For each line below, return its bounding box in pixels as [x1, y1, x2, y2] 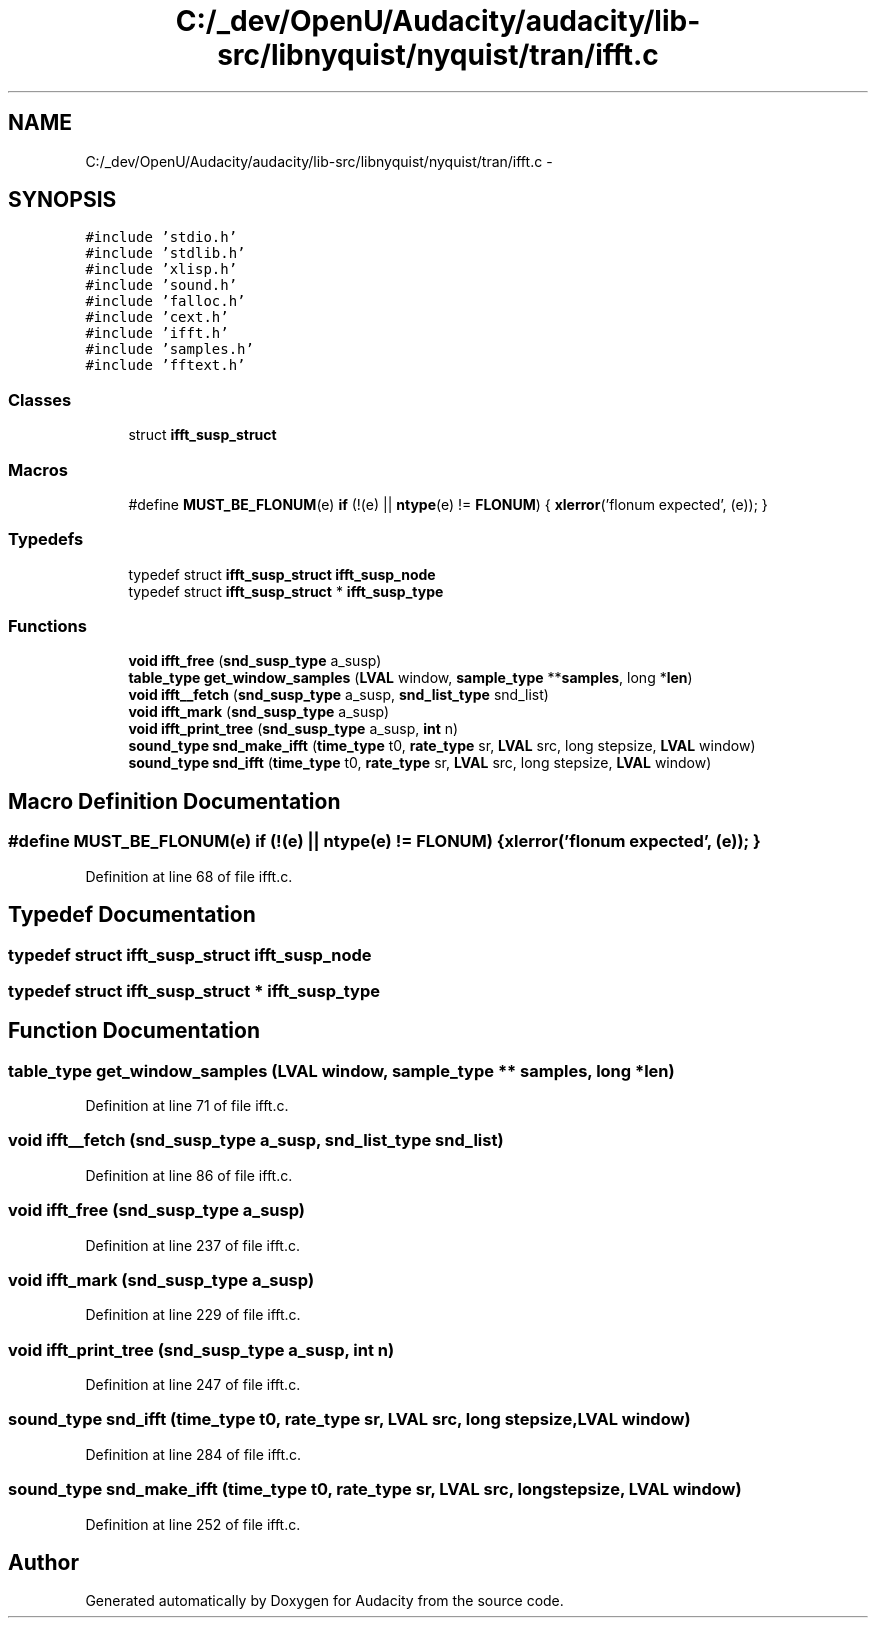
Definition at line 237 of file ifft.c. [85, 1236, 300, 1254]
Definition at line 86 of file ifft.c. [85, 1166, 293, 1184]
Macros [8, 459, 68, 480]
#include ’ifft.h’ [85, 325, 229, 342]
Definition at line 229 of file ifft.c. [85, 1306, 301, 1324]
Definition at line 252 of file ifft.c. [85, 1515, 301, 1533]
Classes [8, 389, 72, 410]
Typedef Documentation [8, 902, 256, 928]
